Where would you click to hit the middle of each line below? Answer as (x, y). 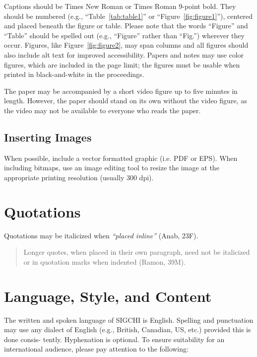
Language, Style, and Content (108, 296)
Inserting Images (48, 137)
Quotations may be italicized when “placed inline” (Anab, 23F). (101, 235)
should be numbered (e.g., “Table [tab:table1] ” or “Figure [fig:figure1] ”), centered (128, 16)
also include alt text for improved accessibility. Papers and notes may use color (124, 54)
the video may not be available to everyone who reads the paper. (102, 110)
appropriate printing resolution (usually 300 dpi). (79, 177)
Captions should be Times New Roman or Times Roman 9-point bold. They (120, 6)
